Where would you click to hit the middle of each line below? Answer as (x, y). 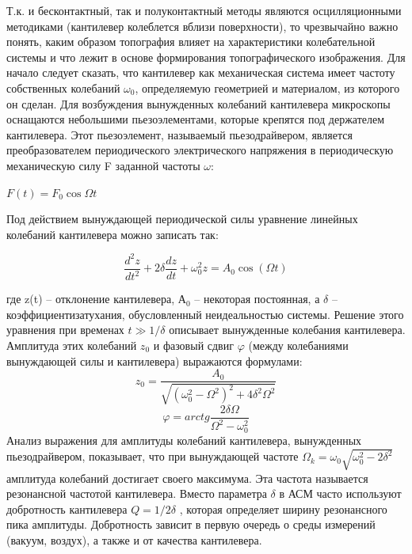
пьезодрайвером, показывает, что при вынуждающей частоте (153, 456)
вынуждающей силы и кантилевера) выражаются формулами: (154, 360)
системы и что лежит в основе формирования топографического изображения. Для (206, 57)
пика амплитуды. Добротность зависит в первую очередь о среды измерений (191, 524)
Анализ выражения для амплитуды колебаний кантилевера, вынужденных (184, 440)
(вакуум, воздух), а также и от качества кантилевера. (134, 539)
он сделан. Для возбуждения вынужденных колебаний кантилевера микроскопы (198, 103)
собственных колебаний (63, 87)
